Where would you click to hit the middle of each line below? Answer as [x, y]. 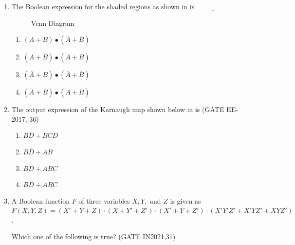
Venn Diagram [53, 23]
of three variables [104, 200]
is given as [185, 200]
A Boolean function [41, 200]
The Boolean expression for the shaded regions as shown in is [103, 6]
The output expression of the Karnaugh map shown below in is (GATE [118, 109]
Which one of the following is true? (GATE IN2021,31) [93, 236]
